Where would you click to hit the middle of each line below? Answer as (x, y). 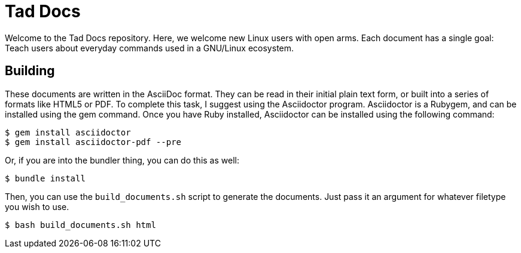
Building (30, 71)
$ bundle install (45, 178)
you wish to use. (37, 206)
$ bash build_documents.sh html (80, 225)
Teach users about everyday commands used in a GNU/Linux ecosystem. (150, 48)
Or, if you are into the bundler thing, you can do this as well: (122, 160)
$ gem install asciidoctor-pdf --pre (93, 142)
